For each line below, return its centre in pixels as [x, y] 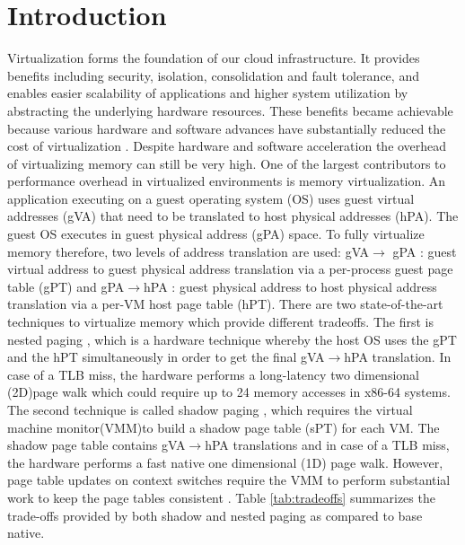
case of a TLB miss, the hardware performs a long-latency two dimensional [213, 374]
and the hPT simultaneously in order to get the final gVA [166, 357]
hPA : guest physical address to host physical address [290, 286]
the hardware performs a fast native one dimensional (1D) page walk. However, [225, 462]
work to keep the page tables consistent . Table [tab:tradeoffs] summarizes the [221, 497]
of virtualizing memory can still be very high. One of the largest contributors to [227, 163]
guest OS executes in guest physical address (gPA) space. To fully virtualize [216, 234]
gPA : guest [425, 251]
